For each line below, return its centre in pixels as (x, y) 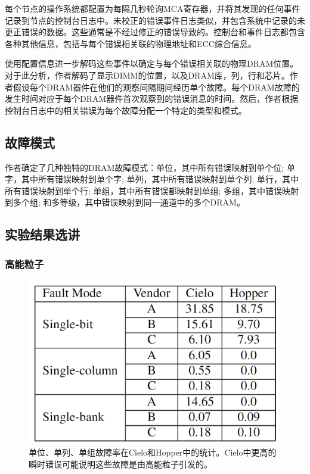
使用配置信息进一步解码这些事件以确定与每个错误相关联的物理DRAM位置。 (152, 63)
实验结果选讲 (42, 234)
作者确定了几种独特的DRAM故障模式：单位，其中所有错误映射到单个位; (145, 167)
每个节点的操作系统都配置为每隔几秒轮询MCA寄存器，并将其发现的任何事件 (153, 8)
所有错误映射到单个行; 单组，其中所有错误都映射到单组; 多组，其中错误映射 (152, 190)
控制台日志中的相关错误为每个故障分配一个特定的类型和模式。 (126, 110)
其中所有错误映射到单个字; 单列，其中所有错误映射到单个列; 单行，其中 (160, 179)
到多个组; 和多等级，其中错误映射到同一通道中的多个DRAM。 (125, 202)
